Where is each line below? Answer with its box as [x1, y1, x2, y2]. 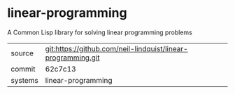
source [10, 48, 34, 58]
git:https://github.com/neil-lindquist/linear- [45, 43, 188, 53]
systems [10, 75, 38, 85]
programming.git [45, 53, 100, 62]
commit [10, 64, 36, 74]
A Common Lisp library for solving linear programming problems [7, 28, 192, 36]
